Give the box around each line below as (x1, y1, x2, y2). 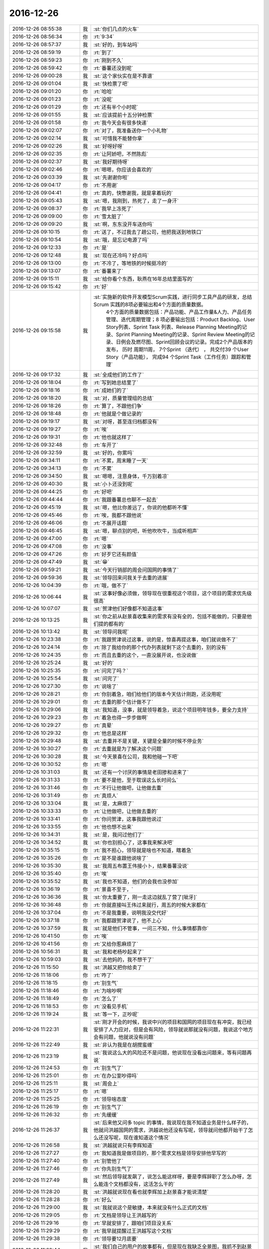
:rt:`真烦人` (93, 792, 119, 799)
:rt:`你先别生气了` (93, 1165, 134, 1172)
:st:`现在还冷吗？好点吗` (93, 252, 149, 259)
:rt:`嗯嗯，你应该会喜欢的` (93, 166, 153, 173)
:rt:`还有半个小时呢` (93, 103, 138, 110)
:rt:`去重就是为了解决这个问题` (93, 745, 163, 752)
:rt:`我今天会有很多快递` (93, 119, 148, 126)
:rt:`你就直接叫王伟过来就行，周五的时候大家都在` (93, 901, 208, 908)
